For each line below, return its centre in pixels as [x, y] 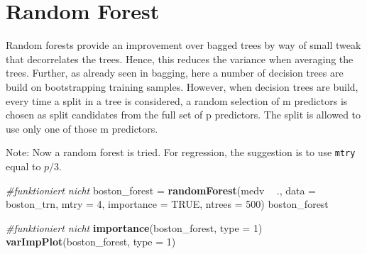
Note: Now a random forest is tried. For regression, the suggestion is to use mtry [181, 152]
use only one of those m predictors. [82, 128]
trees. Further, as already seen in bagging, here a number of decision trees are [175, 73]
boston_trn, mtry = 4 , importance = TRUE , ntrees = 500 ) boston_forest [167, 204]
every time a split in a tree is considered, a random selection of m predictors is [177, 100]
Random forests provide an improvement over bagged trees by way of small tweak [183, 45]
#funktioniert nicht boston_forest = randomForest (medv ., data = [161, 190]
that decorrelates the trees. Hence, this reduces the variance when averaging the [180, 59]
